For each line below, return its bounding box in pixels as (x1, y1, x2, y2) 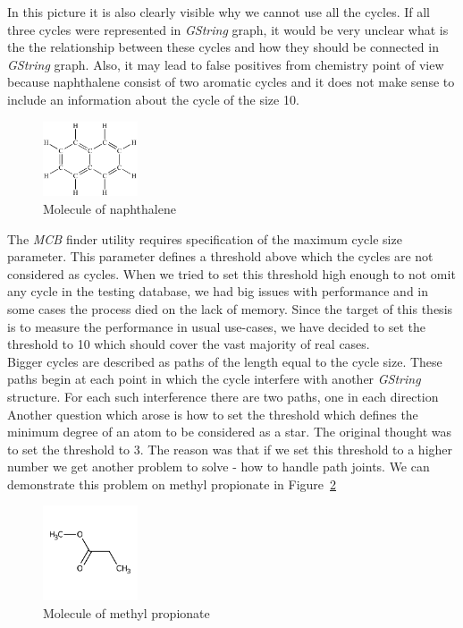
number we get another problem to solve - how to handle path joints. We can (7, 457, 430, 476)
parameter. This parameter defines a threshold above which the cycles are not (7, 247, 434, 266)
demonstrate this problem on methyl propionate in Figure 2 (7, 474, 337, 493)
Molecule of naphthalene (43, 199, 176, 217)
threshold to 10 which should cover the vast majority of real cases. (7, 335, 370, 353)
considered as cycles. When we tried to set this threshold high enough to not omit (7, 264, 456, 283)
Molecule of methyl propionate (43, 604, 210, 623)
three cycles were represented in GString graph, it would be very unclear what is (7, 20, 449, 38)
